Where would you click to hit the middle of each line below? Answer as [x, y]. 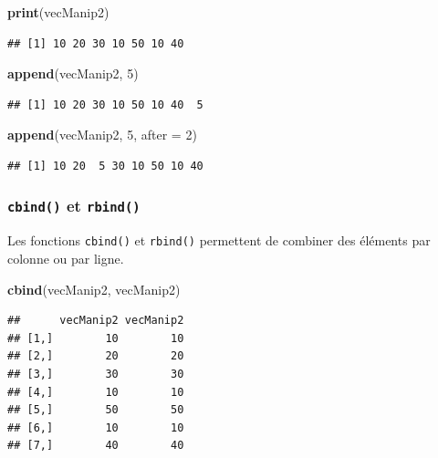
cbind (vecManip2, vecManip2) [94, 289]
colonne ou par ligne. [66, 258]
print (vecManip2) [58, 12]
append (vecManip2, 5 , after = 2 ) [102, 135]
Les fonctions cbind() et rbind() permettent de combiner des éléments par [219, 240]
